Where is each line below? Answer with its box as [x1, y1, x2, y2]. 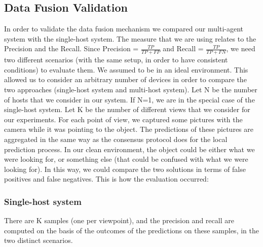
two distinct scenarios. [4, 235, 73, 245]
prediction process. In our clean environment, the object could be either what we [4, 144, 255, 154]
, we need [226, 43, 255, 54]
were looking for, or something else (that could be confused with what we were [4, 154, 248, 164]
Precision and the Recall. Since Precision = [4, 43, 139, 54]
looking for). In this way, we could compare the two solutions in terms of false [4, 163, 246, 174]
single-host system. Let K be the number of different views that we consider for [4, 104, 250, 115]
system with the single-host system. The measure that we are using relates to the [4, 33, 256, 44]
